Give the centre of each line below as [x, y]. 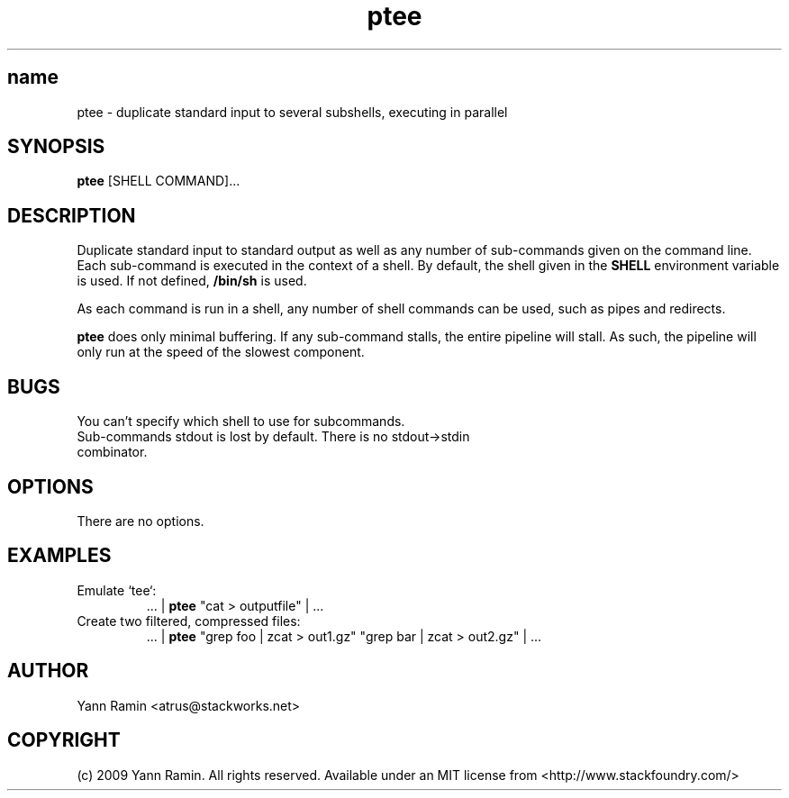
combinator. [112, 452]
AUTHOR [48, 671]
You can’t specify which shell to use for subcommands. [241, 422]
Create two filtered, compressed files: [189, 621]
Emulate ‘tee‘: [117, 590]
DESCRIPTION [72, 215]
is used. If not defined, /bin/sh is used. [192, 281]
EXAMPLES [59, 556]
